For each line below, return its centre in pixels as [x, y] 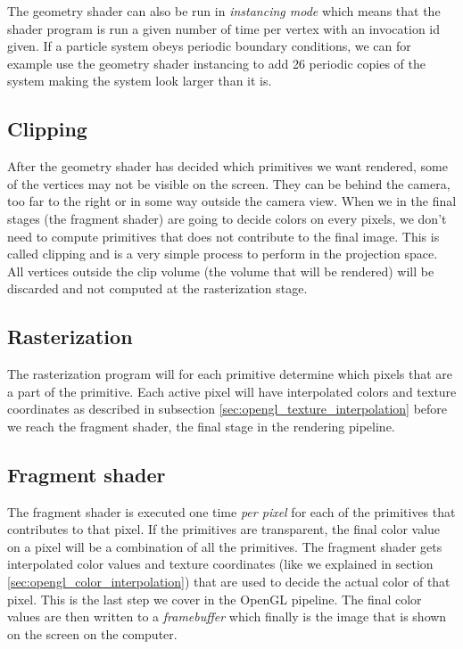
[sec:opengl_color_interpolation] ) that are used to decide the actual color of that [229, 582]
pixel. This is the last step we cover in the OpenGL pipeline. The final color [215, 599]
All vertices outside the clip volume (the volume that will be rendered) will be [221, 271]
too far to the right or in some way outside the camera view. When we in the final [232, 201]
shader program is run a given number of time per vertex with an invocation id [224, 28]
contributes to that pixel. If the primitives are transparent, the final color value [224, 529]
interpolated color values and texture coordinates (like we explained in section [220, 564]
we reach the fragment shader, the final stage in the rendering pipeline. [201, 426]
